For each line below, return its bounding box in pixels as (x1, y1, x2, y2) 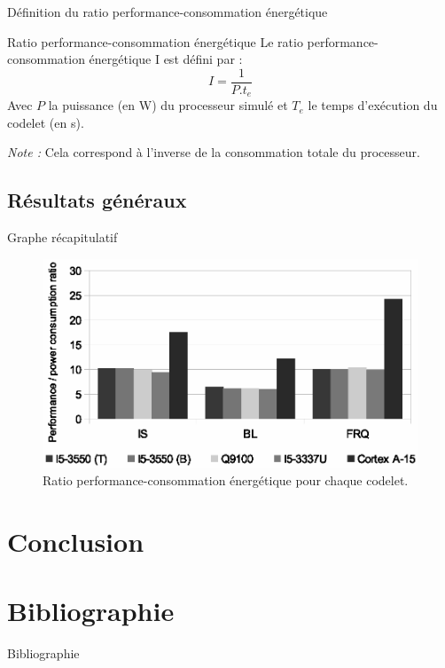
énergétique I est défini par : (89, 50, 243, 68)
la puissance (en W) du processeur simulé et (48, 96, 288, 114)
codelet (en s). (7, 113, 84, 131)
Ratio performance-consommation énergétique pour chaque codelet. (43, 471, 409, 490)
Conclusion (7, 523, 144, 559)
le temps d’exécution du (308, 96, 438, 114)
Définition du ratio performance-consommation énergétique (7, 3, 328, 20)
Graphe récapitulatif (7, 228, 118, 247)
